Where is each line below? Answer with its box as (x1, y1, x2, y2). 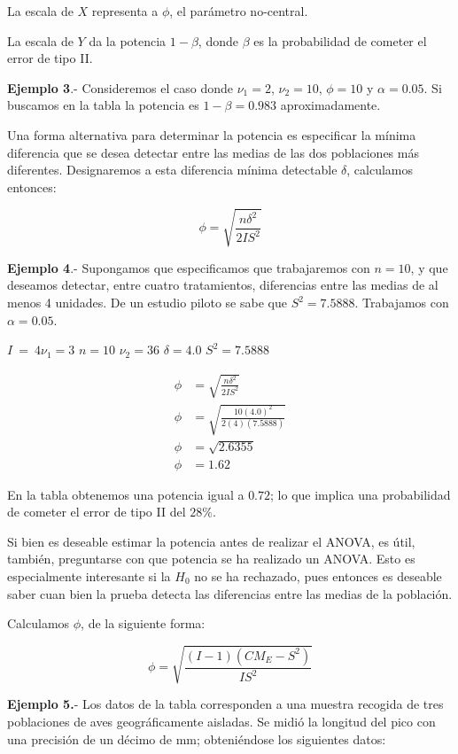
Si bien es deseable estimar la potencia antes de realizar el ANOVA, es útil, (7, 532, 415, 550)
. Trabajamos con (354, 293, 449, 312)
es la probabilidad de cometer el (253, 31, 427, 50)
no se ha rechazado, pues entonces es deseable (194, 567, 442, 585)
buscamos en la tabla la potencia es (7, 96, 199, 114)
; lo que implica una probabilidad (270, 485, 451, 503)
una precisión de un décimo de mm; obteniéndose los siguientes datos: (7, 729, 386, 748)
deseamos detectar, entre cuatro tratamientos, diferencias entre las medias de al (7, 276, 439, 294)
